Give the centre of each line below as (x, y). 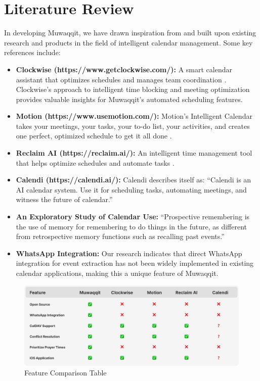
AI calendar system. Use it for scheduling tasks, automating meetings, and (131, 189)
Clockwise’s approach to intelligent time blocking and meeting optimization (133, 89)
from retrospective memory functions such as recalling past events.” (120, 236)
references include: (32, 52)
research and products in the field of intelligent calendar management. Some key (128, 42)
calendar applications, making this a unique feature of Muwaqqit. (117, 273)
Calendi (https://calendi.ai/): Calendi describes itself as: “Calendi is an (134, 180)
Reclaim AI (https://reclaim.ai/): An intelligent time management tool (134, 153)
